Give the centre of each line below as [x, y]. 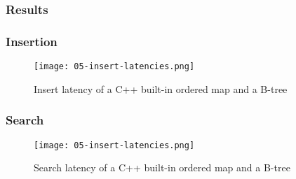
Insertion [32, 41]
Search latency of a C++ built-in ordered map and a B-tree [162, 167]
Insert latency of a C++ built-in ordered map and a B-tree [161, 88]
